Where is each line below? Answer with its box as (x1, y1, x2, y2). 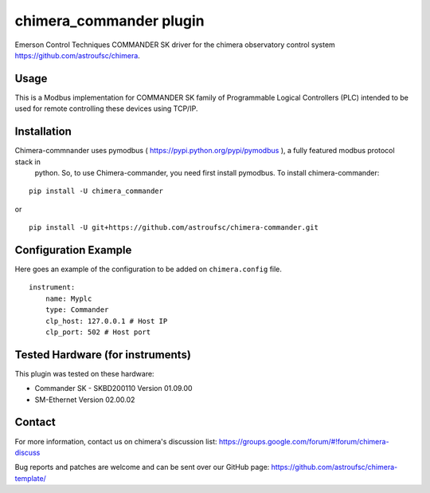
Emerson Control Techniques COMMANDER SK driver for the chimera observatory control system (14, 40, 336, 49)
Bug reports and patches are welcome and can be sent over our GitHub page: (14, 463, 270, 472)
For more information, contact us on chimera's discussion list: (14, 436, 217, 446)
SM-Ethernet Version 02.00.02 (34, 395, 135, 404)
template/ (14, 473, 47, 483)
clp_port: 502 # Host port (45, 327, 151, 337)
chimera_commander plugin (14, 12, 205, 30)
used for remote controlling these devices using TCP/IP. (14, 104, 198, 113)
